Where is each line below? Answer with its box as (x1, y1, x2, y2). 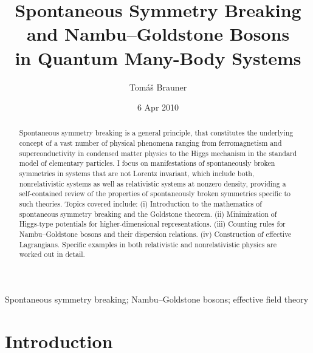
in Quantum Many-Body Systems (15, 45, 301, 70)
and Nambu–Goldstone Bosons (26, 21, 290, 46)
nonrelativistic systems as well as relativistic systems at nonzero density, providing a (19, 178, 286, 188)
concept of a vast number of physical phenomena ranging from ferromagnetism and (19, 138, 282, 148)
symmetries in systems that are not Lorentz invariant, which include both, (19, 168, 255, 179)
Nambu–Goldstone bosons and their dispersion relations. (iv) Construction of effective (19, 229, 292, 239)
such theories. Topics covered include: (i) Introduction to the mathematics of (19, 199, 262, 209)
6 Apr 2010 (137, 101, 179, 114)
